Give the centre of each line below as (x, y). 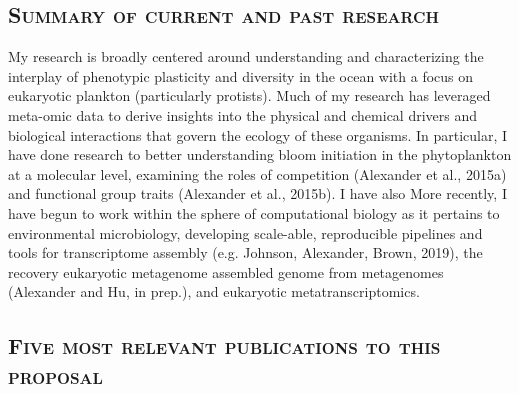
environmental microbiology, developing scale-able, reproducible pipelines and (245, 232)
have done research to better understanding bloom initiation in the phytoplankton (260, 154)
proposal (55, 374)
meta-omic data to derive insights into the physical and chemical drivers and (243, 114)
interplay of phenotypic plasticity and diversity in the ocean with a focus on (241, 75)
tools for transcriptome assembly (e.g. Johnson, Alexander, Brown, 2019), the (245, 252)
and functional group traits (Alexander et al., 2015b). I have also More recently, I (257, 193)
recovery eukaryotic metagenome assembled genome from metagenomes (226, 271)
